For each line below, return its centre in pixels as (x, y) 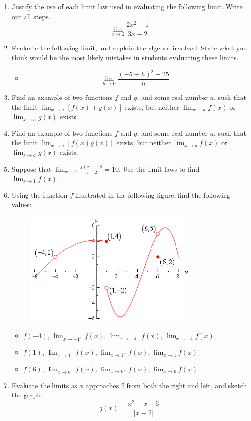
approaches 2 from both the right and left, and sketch (166, 385)
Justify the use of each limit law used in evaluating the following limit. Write (127, 6)
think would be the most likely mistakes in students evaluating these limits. (125, 57)
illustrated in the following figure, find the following (153, 195)
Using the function (39, 195)
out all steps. (31, 16)
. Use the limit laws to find (159, 168)
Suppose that (31, 168)
